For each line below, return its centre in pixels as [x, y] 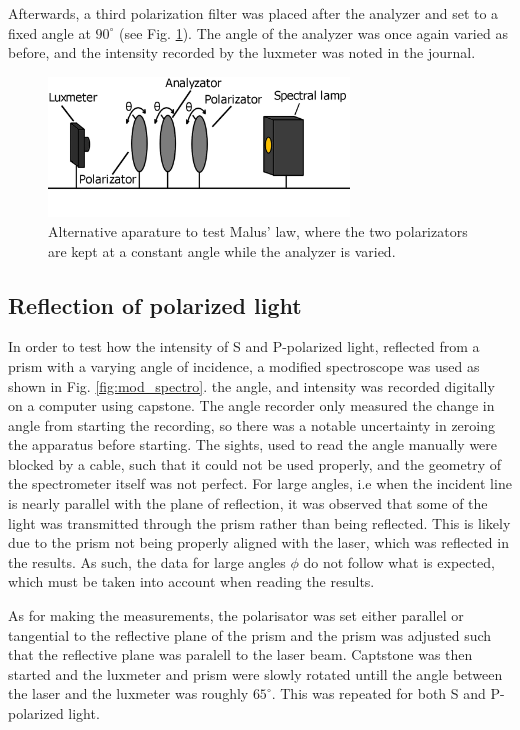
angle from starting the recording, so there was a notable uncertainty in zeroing [252, 424]
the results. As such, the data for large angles [147, 561]
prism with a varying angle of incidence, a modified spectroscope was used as [244, 365]
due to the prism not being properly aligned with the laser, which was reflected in [258, 542]
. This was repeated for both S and [378, 693]
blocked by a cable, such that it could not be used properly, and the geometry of [255, 463]
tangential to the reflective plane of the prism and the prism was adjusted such [250, 634]
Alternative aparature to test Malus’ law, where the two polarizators [258, 230]
